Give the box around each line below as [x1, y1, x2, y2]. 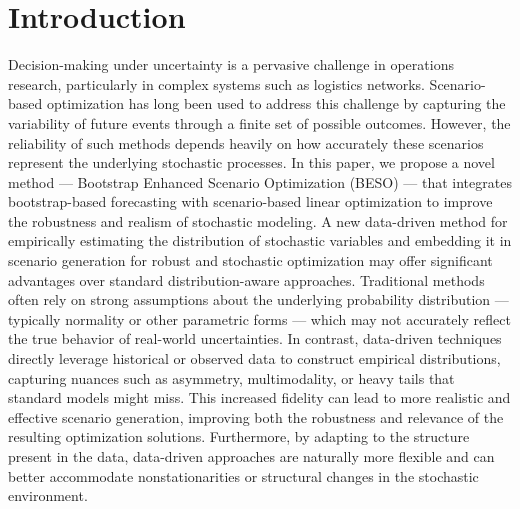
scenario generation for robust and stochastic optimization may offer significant [8, 250, 493, 271]
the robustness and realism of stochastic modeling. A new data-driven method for [8, 210, 508, 231]
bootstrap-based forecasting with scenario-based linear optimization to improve [8, 191, 493, 212]
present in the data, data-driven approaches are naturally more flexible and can [8, 446, 495, 466]
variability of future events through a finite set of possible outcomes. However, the [8, 112, 511, 133]
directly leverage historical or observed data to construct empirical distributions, [8, 348, 501, 369]
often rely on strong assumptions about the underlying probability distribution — [8, 289, 509, 310]
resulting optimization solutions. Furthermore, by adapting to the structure [8, 426, 470, 447]
